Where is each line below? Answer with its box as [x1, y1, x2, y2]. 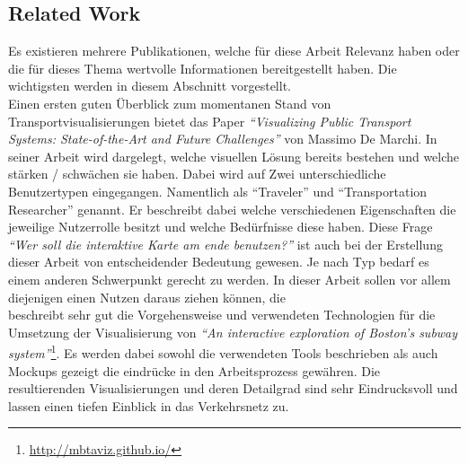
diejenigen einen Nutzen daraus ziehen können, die [8, 287, 286, 306]
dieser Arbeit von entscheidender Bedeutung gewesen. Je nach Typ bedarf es [8, 252, 429, 271]
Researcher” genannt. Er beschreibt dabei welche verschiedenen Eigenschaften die [8, 199, 456, 218]
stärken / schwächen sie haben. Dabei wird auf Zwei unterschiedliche [8, 164, 386, 183]
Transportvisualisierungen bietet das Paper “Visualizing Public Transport [8, 111, 411, 130]
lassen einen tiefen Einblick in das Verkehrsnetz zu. [8, 396, 289, 415]
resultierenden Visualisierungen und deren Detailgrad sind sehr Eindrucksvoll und [8, 379, 458, 398]
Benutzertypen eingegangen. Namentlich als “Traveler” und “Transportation [8, 181, 428, 200]
